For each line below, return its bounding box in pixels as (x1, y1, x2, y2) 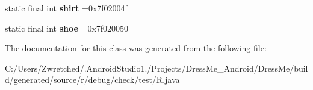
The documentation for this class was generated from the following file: (5, 42, 267, 54)
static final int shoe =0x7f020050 (5, 21, 129, 34)
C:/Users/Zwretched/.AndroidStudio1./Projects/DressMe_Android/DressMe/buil (5, 61, 308, 74)
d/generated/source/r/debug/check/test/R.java (5, 73, 180, 86)
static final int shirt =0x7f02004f (5, 2, 128, 14)
